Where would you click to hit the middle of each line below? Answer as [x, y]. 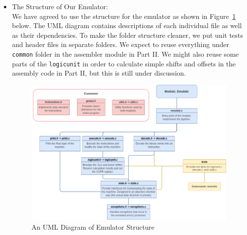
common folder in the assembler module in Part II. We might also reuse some [125, 54]
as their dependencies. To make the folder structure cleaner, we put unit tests [127, 35]
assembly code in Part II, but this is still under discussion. [99, 73]
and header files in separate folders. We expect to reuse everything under [121, 44]
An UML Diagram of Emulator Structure [93, 227]
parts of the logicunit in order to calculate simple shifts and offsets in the [124, 63]
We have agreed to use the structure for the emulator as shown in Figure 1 [124, 16]
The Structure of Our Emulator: [60, 6]
